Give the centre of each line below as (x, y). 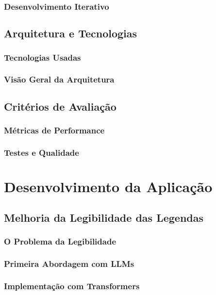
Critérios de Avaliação (60, 106)
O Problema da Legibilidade (60, 241)
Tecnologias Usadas (42, 57)
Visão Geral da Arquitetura (59, 79)
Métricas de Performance (54, 130)
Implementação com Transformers (72, 286)
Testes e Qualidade (42, 152)
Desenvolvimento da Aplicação (108, 186)
